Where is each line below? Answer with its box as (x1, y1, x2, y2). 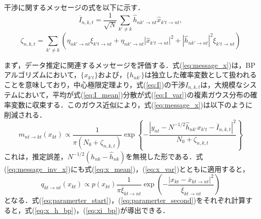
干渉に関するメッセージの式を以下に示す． (4, 2, 145, 12)
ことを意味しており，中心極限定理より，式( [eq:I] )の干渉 (4, 79, 186, 89)
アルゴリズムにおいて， (4, 69, 81, 80)
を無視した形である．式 (125, 151, 203, 161)
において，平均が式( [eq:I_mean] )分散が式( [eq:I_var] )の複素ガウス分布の (18, 89, 250, 100)
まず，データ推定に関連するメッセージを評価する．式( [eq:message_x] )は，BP (4, 59, 255, 70)
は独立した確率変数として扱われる (144, 69, 257, 80)
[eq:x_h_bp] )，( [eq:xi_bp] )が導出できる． (34, 204, 169, 215)
